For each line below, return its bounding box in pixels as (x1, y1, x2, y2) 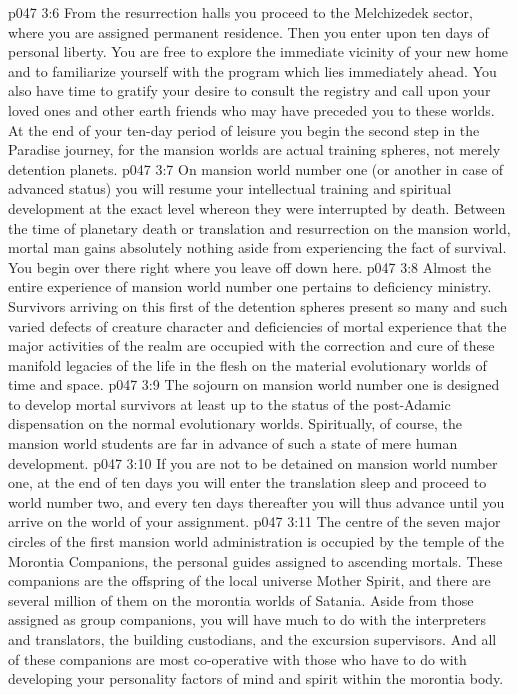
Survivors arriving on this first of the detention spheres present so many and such (8, 295, 508, 316)
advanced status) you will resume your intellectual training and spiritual (8, 178, 452, 199)
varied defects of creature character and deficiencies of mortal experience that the (8, 315, 507, 336)
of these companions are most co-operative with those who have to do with (8, 648, 467, 669)
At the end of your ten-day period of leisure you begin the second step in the (8, 119, 480, 140)
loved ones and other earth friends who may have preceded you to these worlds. (8, 99, 495, 120)
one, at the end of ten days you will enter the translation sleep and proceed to (8, 472, 487, 493)
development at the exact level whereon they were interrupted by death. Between (8, 197, 506, 218)
